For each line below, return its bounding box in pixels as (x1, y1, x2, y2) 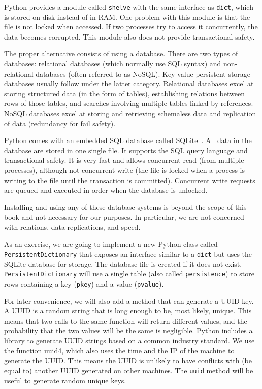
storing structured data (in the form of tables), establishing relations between (4, 88, 245, 98)
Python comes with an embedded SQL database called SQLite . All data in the (4, 135, 252, 146)
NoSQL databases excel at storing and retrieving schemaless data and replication (4, 108, 256, 118)
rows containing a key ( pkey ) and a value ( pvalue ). (4, 278, 164, 289)
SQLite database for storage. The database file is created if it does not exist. (4, 258, 242, 269)
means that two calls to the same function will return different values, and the (4, 315, 247, 326)
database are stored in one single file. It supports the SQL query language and (4, 145, 248, 155)
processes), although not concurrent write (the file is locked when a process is (4, 164, 245, 175)
